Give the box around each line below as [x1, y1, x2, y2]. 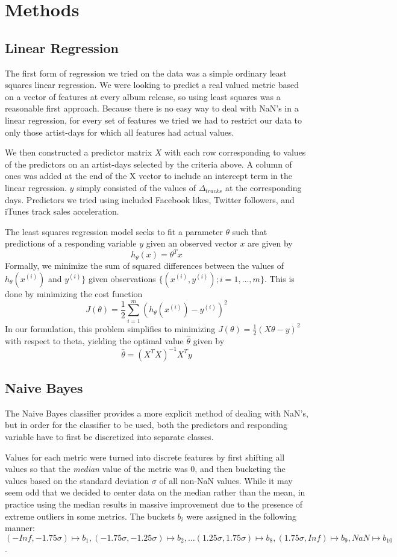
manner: [5, 521, 35, 534]
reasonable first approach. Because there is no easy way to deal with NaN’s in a [5, 102, 299, 115]
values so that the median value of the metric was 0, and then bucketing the [5, 462, 286, 475]
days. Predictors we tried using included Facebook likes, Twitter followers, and [5, 193, 295, 206]
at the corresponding [225, 181, 302, 194]
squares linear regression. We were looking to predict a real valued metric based [5, 78, 299, 91]
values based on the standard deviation [5, 474, 149, 486]
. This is [264, 272, 295, 285]
